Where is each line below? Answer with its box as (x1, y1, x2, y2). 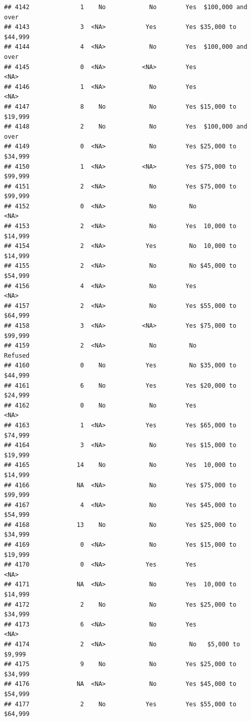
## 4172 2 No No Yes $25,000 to (4, 601, 237, 608)
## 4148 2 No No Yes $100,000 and (4, 123, 247, 131)
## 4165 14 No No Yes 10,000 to (4, 461, 237, 469)
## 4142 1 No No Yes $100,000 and (4, 4, 247, 11)
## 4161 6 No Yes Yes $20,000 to (4, 382, 237, 389)
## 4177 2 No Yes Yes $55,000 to (4, 700, 237, 708)
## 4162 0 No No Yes (4, 401, 197, 409)
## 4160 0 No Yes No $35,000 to (4, 362, 237, 369)
